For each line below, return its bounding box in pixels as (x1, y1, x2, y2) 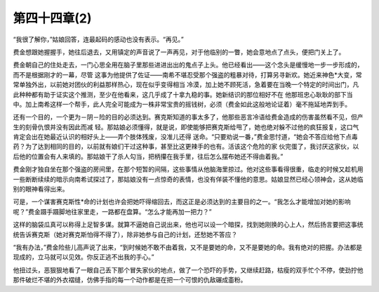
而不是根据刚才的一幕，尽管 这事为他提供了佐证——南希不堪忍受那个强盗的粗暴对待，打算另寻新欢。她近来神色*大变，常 (13, 70, 362, 79)
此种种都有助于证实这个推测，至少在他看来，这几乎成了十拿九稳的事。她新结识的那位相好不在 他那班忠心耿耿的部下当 (13, 90, 353, 98)
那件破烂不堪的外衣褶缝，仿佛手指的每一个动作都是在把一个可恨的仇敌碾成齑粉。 (13, 276, 247, 284)
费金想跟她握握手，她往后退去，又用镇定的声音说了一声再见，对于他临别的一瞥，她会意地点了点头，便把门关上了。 (13, 48, 345, 56)
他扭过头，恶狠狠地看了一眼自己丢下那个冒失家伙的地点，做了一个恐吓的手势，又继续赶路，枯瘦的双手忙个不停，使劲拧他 (13, 265, 364, 274)
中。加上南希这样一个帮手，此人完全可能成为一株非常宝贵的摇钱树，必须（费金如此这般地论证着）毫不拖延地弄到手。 (13, 100, 351, 108)
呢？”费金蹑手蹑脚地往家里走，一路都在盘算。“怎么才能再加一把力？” (13, 207, 212, 215)
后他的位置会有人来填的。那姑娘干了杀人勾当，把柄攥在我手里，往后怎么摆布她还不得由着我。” (13, 152, 284, 161)
